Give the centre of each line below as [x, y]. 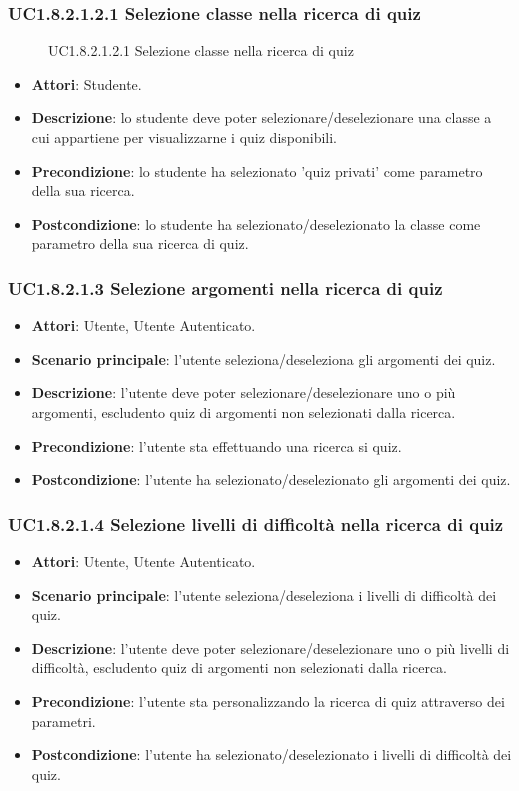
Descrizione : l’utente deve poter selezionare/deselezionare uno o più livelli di [270, 647]
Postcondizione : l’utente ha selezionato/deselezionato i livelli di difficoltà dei [271, 754]
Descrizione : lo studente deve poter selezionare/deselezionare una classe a [261, 117]
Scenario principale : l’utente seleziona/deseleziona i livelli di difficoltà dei [264, 594]
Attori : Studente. [86, 83]
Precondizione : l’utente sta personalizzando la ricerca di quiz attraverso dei [268, 700]
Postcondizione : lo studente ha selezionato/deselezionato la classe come [256, 223]
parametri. [63, 720]
